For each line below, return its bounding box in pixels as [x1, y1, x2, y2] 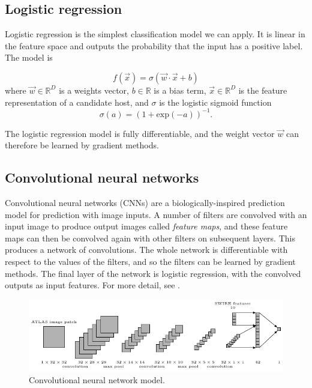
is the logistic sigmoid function [159, 95, 272, 108]
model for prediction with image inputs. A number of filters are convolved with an [5, 208, 307, 220]
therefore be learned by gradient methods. [5, 139, 159, 151]
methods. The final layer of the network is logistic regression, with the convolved [5, 267, 301, 279]
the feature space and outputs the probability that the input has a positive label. [5, 39, 303, 52]
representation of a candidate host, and [5, 95, 149, 108]
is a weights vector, [59, 83, 129, 96]
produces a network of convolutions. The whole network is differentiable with [5, 243, 288, 256]
